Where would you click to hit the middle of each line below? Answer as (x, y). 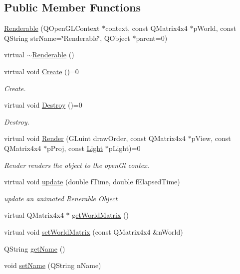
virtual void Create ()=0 (41, 71)
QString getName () (35, 248)
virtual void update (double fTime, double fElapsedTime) (92, 182)
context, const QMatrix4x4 (146, 28)
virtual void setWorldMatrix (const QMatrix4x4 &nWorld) (94, 231)
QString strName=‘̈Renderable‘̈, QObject (67, 38)
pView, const (211, 138)
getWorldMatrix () (100, 215)
